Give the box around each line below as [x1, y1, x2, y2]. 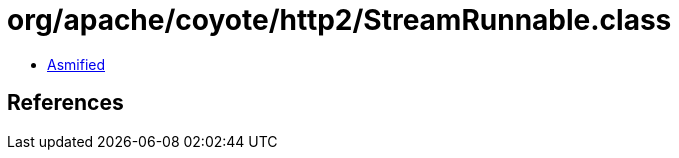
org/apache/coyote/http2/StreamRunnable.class [7, 3, 672, 37]
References [7, 90, 124, 116]
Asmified [47, 55, 106, 73]
